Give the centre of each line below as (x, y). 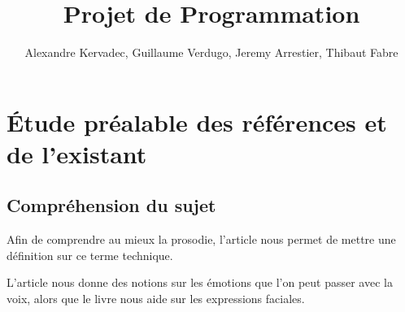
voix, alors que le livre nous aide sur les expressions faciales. (156, 299)
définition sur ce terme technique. (90, 255)
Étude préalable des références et (197, 121)
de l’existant (77, 153)
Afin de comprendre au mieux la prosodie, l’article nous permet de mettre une (201, 239)
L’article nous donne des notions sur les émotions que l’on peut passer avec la (200, 282)
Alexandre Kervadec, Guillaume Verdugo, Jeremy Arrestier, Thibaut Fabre (211, 52)
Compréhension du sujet (111, 205)
